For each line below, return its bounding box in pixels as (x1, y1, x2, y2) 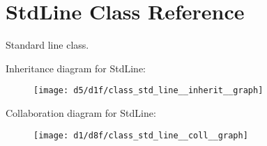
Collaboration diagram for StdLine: (6, 105, 156, 120)
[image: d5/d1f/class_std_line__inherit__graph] (33, 86, 264, 96)
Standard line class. (6, 38, 89, 52)
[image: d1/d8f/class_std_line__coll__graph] (33, 130, 248, 140)
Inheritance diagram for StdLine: (6, 60, 146, 75)
